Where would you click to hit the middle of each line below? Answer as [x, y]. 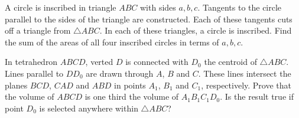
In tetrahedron [31, 62]
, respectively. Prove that [246, 85]
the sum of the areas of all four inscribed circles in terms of [112, 42]
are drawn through [120, 73]
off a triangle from [38, 30]
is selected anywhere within [89, 108]
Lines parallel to [34, 73]
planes [16, 85]
